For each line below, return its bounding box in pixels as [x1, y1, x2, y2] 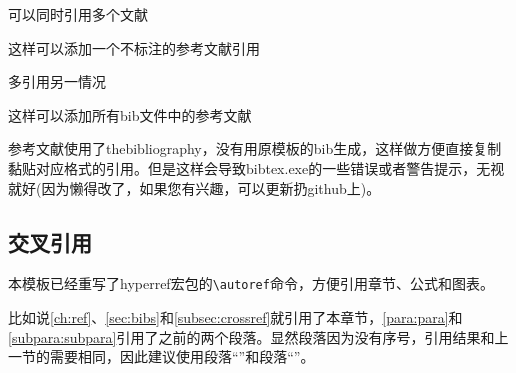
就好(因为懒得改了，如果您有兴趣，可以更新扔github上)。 [8, 177, 381, 198]
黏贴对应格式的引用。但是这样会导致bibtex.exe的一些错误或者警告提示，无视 [8, 157, 505, 178]
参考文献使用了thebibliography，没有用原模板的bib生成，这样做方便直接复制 [8, 138, 502, 159]
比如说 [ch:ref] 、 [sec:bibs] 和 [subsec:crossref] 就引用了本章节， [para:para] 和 [8, 307, 463, 328]
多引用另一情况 [8, 71, 106, 92]
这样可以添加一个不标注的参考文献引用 [8, 37, 260, 58]
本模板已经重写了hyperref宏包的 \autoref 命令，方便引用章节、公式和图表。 [8, 273, 494, 294]
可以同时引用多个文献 [8, 4, 148, 24]
